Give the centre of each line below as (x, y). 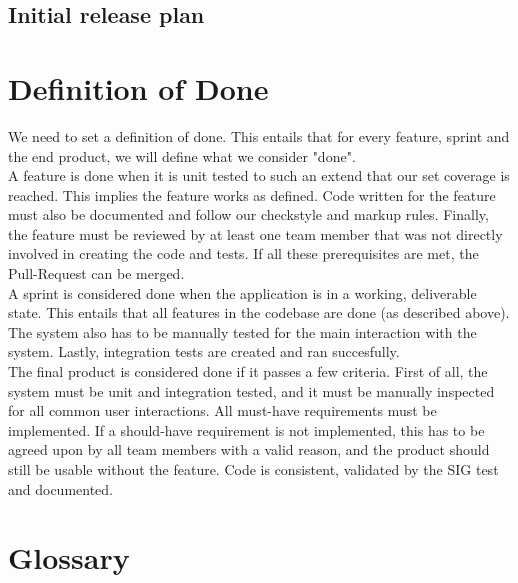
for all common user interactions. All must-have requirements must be (222, 410)
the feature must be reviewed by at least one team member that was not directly (255, 233)
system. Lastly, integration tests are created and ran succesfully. (204, 351)
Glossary (69, 557)
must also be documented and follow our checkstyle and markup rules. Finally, (248, 214)
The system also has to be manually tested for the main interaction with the (242, 331)
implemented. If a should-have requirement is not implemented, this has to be (246, 429)
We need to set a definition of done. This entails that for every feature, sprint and (259, 135)
